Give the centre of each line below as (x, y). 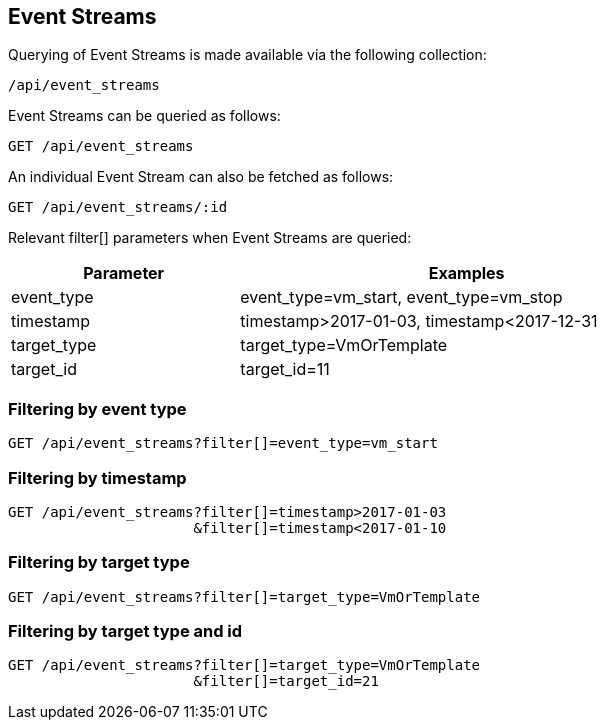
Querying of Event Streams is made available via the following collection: (247, 55)
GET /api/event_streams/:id (118, 207)
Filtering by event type (97, 408)
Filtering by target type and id (125, 631)
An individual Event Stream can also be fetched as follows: (201, 177)
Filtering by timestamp (97, 477)
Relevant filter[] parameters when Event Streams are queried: (210, 238)
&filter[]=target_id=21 (286, 681)
